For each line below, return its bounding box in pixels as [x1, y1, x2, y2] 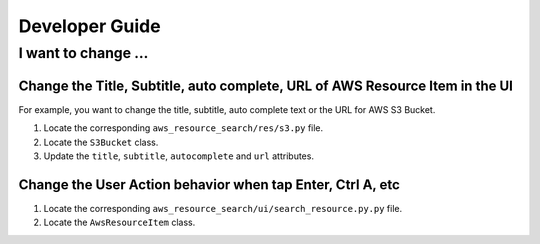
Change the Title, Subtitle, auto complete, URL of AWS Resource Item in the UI [18, 77, 514, 94]
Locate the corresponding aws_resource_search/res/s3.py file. [43, 122, 324, 134]
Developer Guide [18, 15, 161, 37]
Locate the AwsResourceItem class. [43, 216, 196, 229]
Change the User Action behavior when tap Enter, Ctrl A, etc [18, 176, 400, 193]
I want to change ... [18, 44, 149, 62]
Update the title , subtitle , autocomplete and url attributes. [43, 150, 315, 162]
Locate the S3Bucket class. [43, 136, 159, 148]
